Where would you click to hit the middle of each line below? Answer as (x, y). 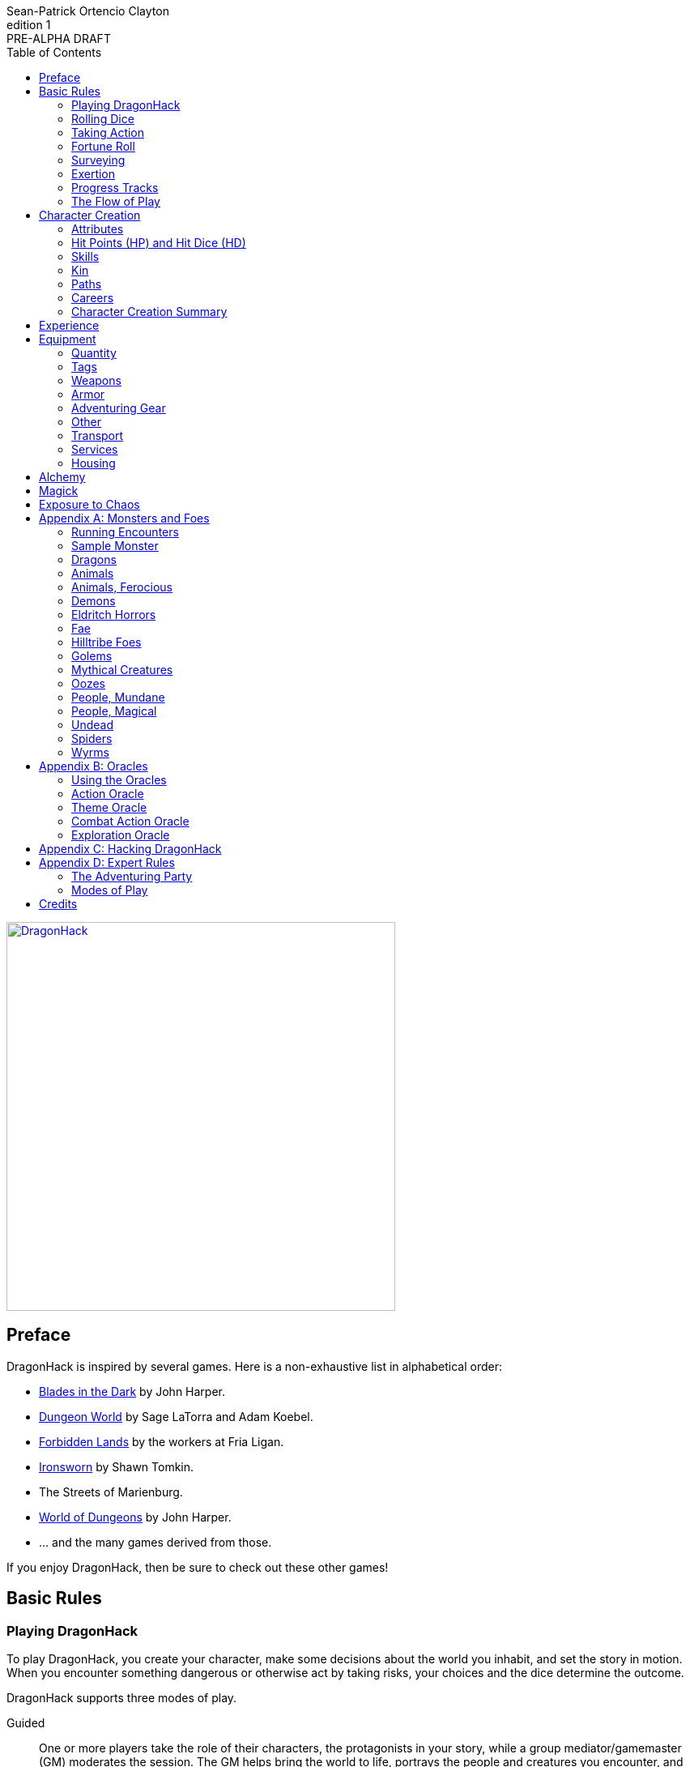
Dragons (94, 559)
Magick (59, 491)
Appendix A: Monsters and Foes (124, 518)
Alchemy (62, 477)
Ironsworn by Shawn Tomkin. (117, 1466)
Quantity (94, 353)
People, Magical (114, 711)
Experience (69, 325)
